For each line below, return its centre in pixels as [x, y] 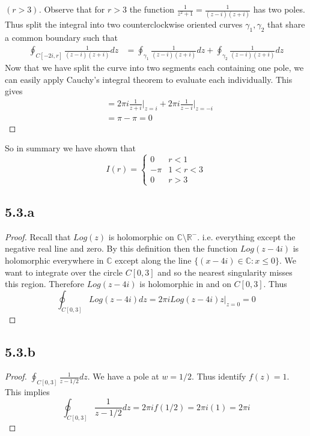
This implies [27, 392]
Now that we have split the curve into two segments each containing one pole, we [154, 68]
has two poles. [279, 9]
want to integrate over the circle [64, 272]
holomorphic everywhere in [54, 260]
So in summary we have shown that [70, 148]
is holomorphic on [141, 236]
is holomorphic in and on [185, 284]
